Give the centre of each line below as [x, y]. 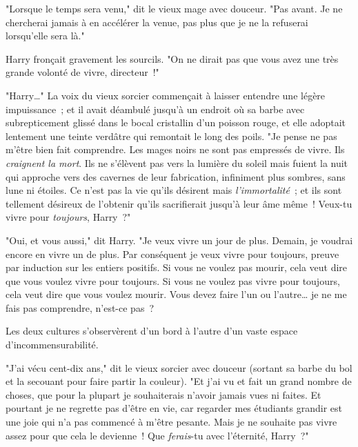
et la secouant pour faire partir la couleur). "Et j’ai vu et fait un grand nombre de [179, 381]
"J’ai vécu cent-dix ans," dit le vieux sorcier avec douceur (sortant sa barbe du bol [179, 367]
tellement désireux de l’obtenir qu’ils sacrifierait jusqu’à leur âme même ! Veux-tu [179, 203]
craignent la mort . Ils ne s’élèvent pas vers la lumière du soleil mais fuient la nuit [177, 162]
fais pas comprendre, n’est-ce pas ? [80, 307]
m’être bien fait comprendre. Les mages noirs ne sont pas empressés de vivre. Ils [175, 149]
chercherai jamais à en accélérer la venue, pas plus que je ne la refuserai [157, 22]
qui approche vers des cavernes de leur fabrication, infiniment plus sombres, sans [176, 176]
